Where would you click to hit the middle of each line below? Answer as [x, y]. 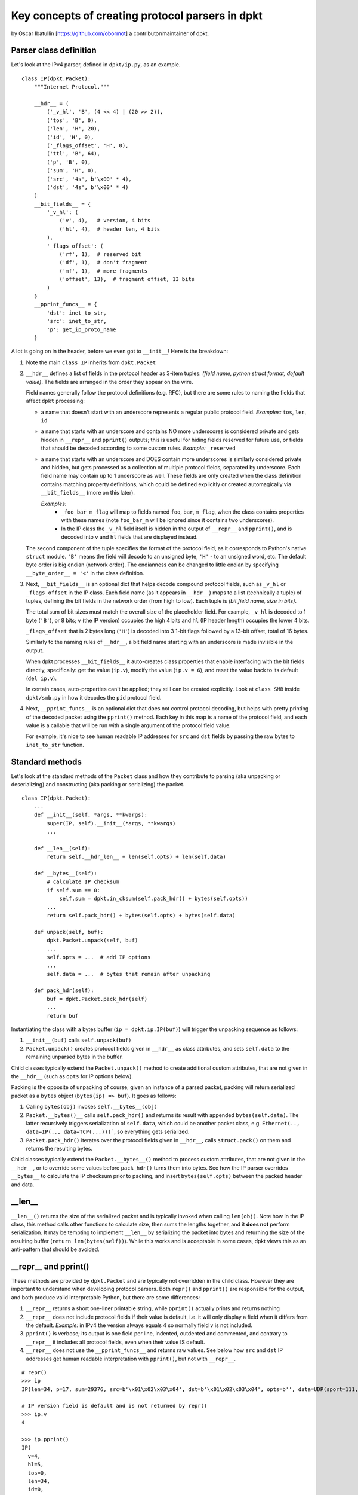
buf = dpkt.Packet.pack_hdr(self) [97, 999]
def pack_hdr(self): [64, 991]
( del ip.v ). [41, 678]
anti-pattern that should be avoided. [55, 1249]
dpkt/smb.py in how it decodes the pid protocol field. [94, 697]
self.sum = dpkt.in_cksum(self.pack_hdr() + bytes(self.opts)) [154, 899]
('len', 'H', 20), [74, 129]
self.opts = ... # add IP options [99, 957]
